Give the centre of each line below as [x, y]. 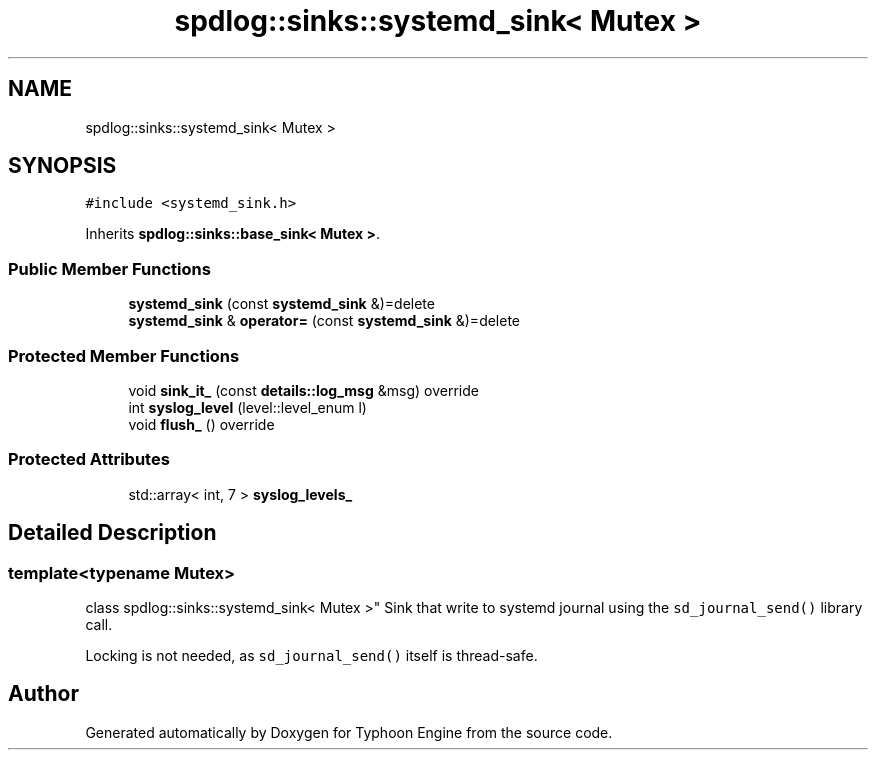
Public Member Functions [109, 268]
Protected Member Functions [124, 355]
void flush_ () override [201, 424]
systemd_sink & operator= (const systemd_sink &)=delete [324, 321]
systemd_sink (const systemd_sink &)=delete [281, 304]
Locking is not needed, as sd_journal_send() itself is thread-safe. [311, 655]
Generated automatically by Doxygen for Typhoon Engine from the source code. [349, 732]
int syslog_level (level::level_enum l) [247, 407]
